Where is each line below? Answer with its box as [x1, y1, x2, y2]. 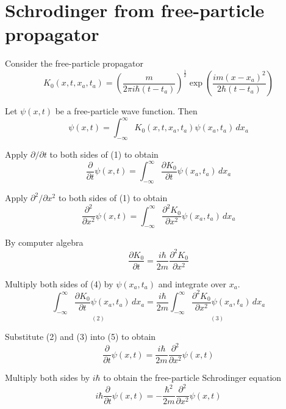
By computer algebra [5, 236, 84, 249]
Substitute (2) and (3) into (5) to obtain [5, 330, 156, 343]
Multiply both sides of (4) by [5, 277, 113, 290]
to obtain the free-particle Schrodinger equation [103, 371, 282, 384]
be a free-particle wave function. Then [55, 105, 198, 117]
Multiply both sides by [5, 371, 90, 384]
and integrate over [158, 277, 226, 290]
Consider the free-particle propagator [5, 57, 144, 70]
